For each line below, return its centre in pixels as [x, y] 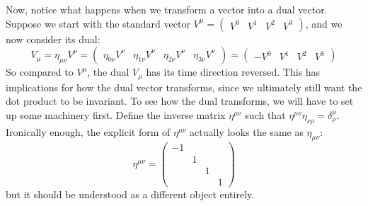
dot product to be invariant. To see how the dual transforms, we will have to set [180, 101]
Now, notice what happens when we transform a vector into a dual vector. [167, 9]
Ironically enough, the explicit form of [88, 131]
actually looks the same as [247, 131]
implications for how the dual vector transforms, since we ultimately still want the [184, 87]
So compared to [40, 72]
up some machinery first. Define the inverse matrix [116, 114]
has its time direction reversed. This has [233, 72]
